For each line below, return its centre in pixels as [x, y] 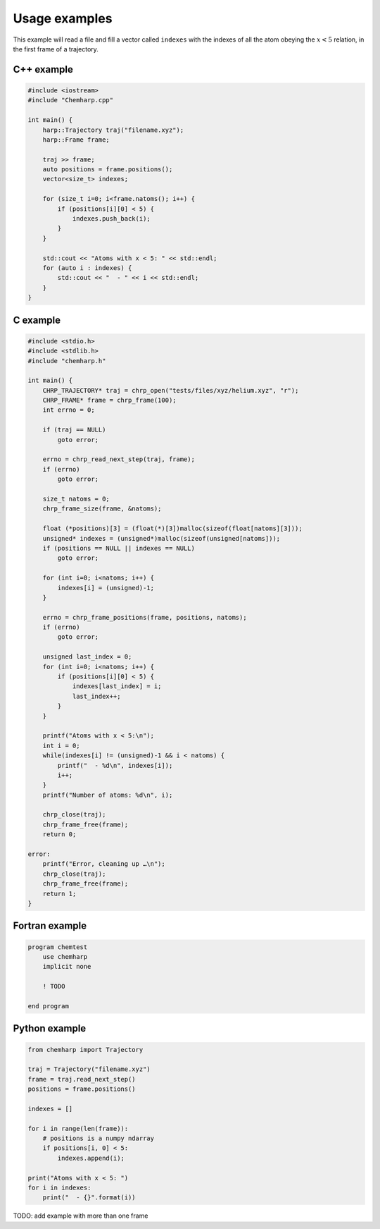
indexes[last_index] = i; [117, 686]
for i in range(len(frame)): [78, 1129]
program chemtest [58, 947]
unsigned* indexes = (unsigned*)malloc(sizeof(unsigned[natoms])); [161, 538]
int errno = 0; [69, 410]
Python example [50, 1028]
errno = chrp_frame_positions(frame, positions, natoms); [145, 617]
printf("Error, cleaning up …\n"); [104, 864]
